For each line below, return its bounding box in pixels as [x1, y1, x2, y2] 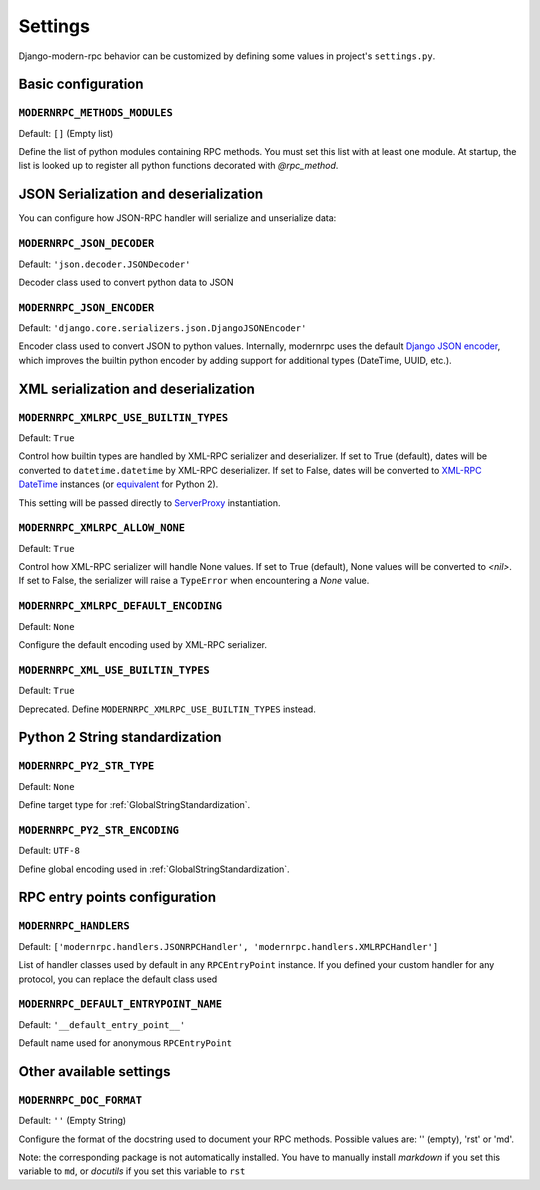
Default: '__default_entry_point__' [18, 1018, 186, 1030]
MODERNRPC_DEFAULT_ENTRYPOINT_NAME [18, 998, 223, 1011]
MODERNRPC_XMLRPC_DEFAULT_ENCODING [18, 600, 223, 613]
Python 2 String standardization [18, 729, 222, 746]
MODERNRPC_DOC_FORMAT [18, 1093, 142, 1107]
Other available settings [18, 1063, 171, 1080]
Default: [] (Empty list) [18, 127, 114, 139]
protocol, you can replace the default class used [18, 973, 218, 985]
